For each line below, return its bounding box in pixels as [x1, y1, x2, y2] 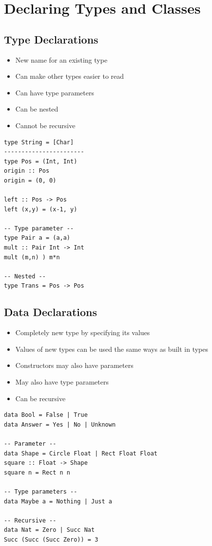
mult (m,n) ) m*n [4, 253, 60, 261]
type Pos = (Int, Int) [4, 158, 77, 165]
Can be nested [15, 104, 58, 114]
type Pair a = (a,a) [4, 234, 71, 242]
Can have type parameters [15, 87, 94, 97]
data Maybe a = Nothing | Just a [4, 498, 112, 505]
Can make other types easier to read [15, 71, 124, 81]
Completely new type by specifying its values [15, 327, 150, 338]
